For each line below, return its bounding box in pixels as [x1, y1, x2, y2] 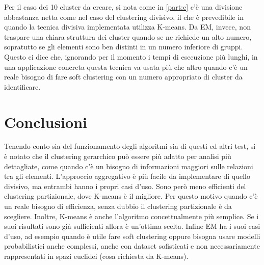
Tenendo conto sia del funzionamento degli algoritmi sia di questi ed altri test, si [4, 141, 256, 151]
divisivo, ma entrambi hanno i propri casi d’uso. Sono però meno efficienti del [4, 180, 246, 191]
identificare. [4, 81, 41, 92]
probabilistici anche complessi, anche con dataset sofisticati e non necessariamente [4, 241, 260, 251]
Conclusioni [4, 111, 87, 132]
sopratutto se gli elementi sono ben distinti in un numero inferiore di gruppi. [4, 41, 243, 52]
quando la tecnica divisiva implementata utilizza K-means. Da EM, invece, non [4, 21, 251, 32]
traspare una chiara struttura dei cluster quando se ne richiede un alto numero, [4, 31, 252, 42]
